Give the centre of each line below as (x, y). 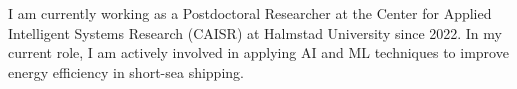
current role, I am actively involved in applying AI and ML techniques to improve (258, 52)
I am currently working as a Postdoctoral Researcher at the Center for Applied (250, 13)
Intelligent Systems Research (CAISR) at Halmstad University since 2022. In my (255, 32)
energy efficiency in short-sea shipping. (126, 71)
